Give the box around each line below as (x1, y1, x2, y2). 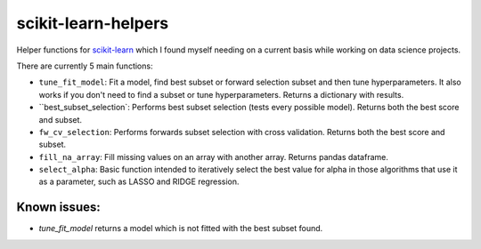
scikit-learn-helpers (16, 13, 169, 33)
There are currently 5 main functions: (16, 60, 153, 71)
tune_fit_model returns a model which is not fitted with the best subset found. (38, 223, 323, 234)
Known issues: (16, 200, 102, 215)
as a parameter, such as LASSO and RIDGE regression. (38, 176, 240, 187)
